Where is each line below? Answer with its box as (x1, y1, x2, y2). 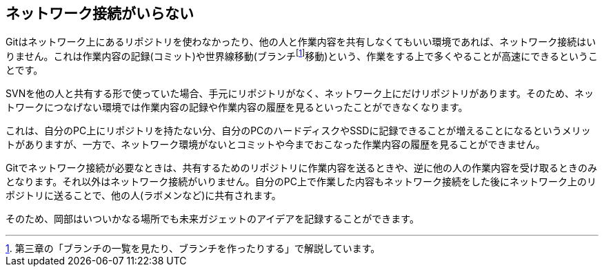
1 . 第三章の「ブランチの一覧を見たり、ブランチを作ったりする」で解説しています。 (6, 242, 381, 255)
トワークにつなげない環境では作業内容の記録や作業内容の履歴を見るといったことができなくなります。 (6, 101, 468, 114)
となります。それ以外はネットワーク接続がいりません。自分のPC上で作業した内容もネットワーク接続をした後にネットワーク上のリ (6, 176, 596, 188)
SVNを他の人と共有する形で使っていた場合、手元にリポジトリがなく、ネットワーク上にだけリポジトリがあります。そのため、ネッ (6, 87, 594, 100)
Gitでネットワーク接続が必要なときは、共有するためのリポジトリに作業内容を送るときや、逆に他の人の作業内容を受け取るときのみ (6, 162, 597, 174)
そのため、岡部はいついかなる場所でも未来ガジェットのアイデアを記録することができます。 (6, 213, 419, 225)
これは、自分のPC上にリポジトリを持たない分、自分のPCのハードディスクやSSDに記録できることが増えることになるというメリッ (6, 125, 591, 137)
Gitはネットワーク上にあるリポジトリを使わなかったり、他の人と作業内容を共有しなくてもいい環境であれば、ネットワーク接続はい (6, 36, 596, 48)
